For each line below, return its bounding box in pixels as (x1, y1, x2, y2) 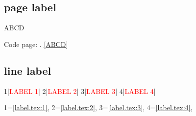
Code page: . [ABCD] (4, 39, 68, 49)
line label (4, 63, 51, 78)
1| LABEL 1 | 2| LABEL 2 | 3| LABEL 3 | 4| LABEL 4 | (4, 86, 156, 96)
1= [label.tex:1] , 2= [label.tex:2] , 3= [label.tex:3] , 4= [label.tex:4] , (4, 102, 193, 113)
